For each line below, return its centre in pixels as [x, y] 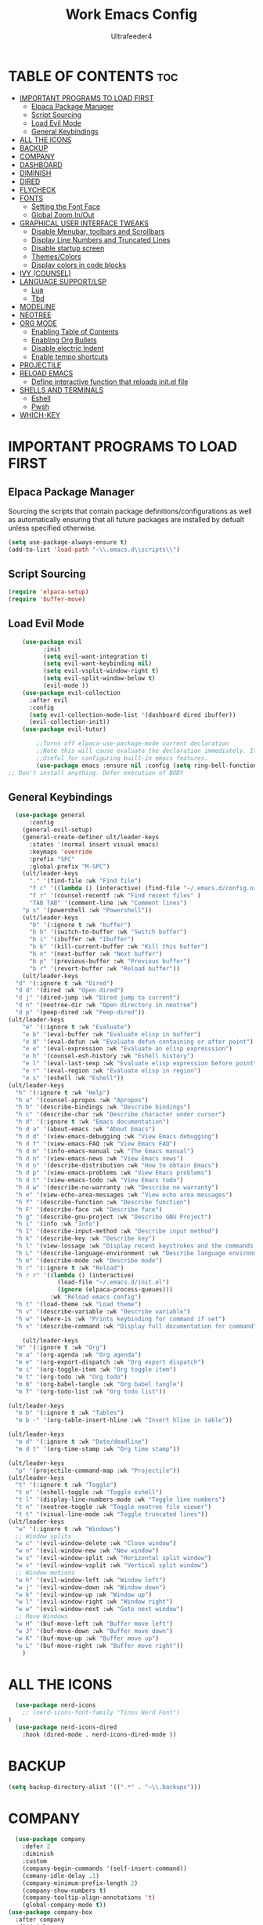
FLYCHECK [38, 189]
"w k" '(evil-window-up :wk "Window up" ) [84, 1594]
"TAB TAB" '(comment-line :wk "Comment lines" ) [108, 903]
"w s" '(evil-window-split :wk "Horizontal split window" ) [113, 1558]
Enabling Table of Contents [75, 331]
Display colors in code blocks [79, 265]
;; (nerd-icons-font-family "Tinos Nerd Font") [101, 1713]
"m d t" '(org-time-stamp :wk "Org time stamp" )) [97, 1449]
